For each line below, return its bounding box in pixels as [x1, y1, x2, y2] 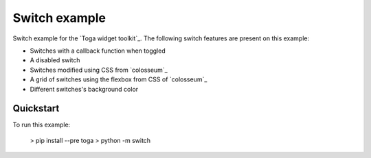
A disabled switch [30, 56, 80, 64]
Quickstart [12, 103, 60, 114]
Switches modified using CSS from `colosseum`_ [30, 66, 168, 74]
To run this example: [12, 120, 71, 129]
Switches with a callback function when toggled [30, 47, 166, 55]
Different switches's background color [30, 85, 139, 93]
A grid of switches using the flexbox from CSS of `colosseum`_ [30, 75, 207, 83]
